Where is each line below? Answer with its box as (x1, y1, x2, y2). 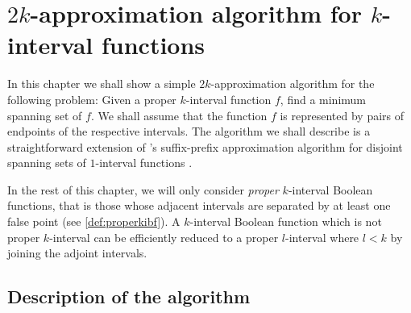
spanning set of (7, 106, 82, 123)
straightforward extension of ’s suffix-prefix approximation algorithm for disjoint (7, 138, 403, 155)
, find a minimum (280, 90, 367, 107)
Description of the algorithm (7, 284, 251, 309)
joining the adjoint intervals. (7, 244, 147, 261)
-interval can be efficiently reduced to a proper (49, 228, 279, 245)
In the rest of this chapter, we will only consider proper (7, 181, 279, 198)
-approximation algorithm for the (210, 75, 375, 92)
